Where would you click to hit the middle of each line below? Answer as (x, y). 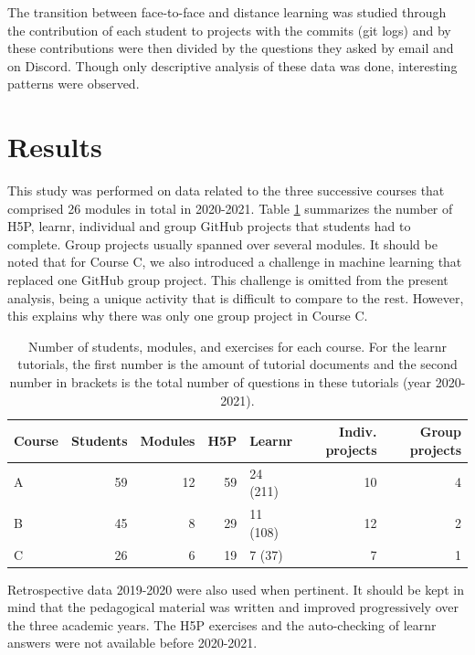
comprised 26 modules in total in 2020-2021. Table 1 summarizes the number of (230, 208)
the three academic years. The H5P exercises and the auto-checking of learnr (222, 624)
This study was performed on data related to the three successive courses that (226, 190)
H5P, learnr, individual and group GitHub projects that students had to (209, 226)
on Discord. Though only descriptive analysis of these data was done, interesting (232, 65)
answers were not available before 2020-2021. (132, 643)
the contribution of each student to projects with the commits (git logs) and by (229, 30)
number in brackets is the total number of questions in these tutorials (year (221, 382)
